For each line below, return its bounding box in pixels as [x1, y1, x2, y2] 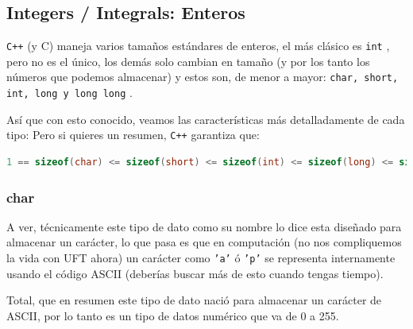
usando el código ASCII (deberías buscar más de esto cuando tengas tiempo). [6, 265, 384, 281]
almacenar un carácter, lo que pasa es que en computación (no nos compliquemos [6, 234, 402, 250]
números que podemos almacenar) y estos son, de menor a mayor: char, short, [6, 68, 399, 85]
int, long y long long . [6, 84, 133, 101]
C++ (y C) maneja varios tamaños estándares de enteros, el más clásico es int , [6, 37, 390, 54]
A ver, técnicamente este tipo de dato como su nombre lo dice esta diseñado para [6, 218, 402, 234]
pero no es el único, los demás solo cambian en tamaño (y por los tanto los [6, 52, 370, 69]
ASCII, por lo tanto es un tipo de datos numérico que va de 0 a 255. [6, 307, 339, 323]
